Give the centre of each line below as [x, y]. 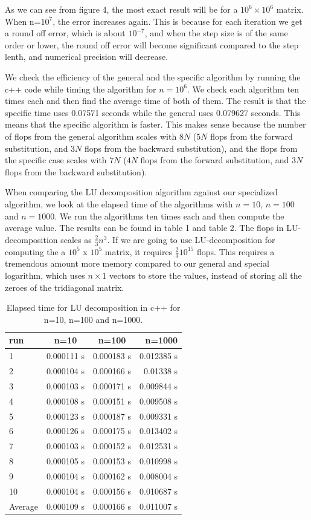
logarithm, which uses [45, 275]
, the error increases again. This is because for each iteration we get [178, 21]
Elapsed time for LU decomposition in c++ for [93, 307]
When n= [23, 21]
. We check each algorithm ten [243, 89]
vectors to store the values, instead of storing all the [206, 275]
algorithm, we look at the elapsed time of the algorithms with [119, 203]
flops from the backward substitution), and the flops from [191, 148]
